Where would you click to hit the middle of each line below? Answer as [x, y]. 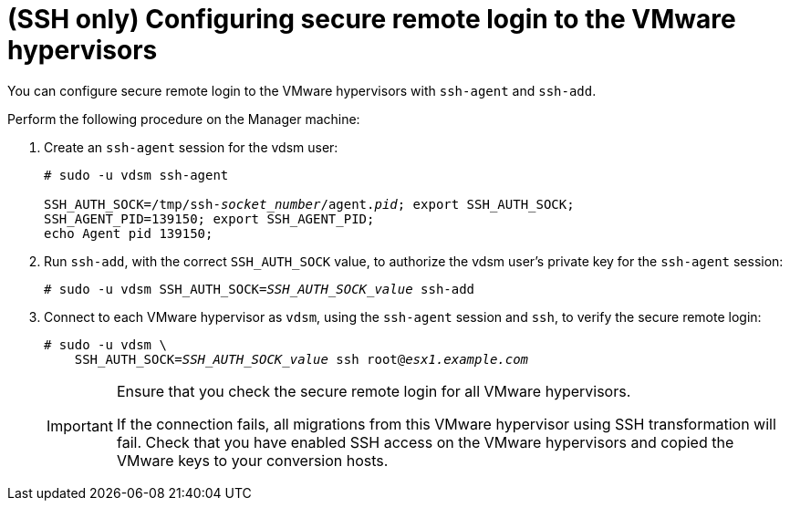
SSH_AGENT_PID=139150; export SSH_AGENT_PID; [209, 218]
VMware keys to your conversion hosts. [252, 460]
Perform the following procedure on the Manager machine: [184, 119]
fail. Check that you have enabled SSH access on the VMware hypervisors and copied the [425, 442]
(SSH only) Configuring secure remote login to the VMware [372, 19]
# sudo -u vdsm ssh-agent [136, 175]
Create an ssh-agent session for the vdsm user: [191, 147]
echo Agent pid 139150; [129, 233]
